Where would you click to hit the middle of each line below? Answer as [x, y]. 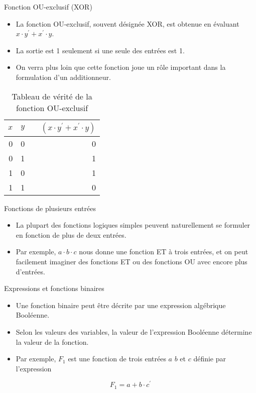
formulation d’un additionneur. [63, 77]
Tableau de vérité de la [52, 96]
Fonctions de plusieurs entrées [50, 208]
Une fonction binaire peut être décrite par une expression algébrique [121, 305]
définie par [210, 359]
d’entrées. [30, 271]
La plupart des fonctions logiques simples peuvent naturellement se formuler [133, 225]
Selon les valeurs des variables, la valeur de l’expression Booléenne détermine [134, 331]
